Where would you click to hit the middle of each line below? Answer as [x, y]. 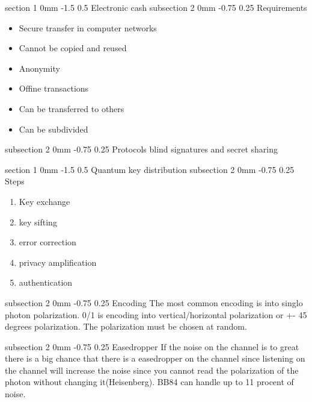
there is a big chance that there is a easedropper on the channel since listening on [155, 358]
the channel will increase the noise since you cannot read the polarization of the [152, 370]
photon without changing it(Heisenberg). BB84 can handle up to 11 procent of [149, 382]
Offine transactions [54, 88]
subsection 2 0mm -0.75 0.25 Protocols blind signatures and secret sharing [142, 149]
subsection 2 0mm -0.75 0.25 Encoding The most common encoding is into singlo [154, 302]
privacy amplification [58, 262]
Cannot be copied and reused [73, 48]
